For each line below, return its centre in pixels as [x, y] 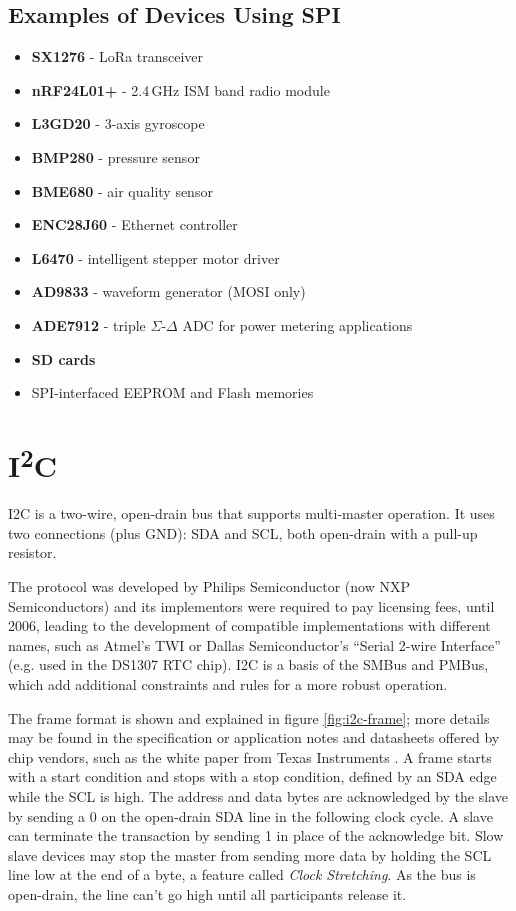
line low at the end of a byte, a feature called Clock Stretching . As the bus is [242, 874]
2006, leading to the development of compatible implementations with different [249, 625]
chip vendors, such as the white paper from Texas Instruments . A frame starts [250, 756]
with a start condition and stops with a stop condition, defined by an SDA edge [252, 776]
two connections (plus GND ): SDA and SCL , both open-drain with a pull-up [243, 532]
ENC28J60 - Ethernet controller [134, 224]
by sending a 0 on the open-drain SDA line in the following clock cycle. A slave [250, 815]
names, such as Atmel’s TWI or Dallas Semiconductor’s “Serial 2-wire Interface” [254, 644]
